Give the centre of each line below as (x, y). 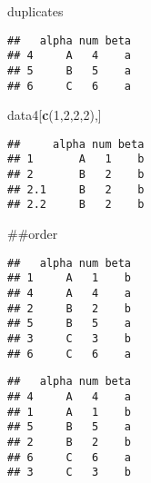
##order (33, 234)
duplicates (35, 11)
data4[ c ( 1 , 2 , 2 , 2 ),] (55, 115)
